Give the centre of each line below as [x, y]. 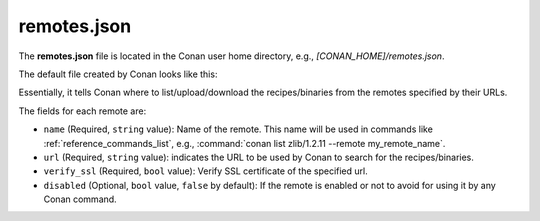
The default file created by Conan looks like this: [118, 74]
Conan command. [80, 199]
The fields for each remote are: [82, 111]
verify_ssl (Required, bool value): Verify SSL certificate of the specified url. [206, 171]
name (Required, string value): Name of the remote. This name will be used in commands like [238, 129]
